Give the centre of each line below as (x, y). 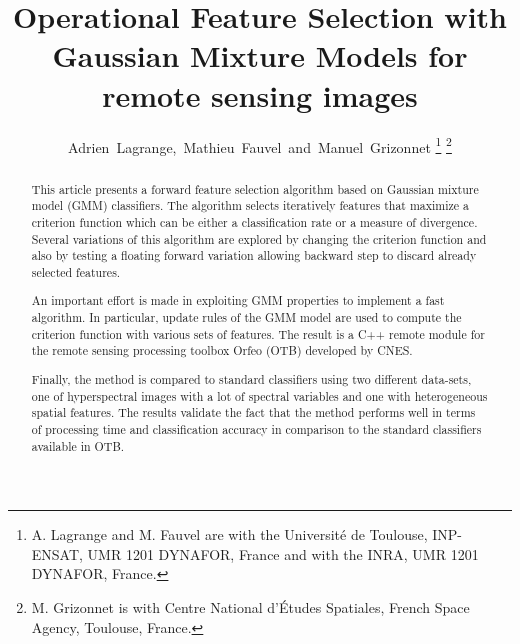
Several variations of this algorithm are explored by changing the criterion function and (259, 238)
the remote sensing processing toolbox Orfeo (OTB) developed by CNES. (222, 350)
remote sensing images (260, 94)
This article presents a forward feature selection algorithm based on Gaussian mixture (255, 188)
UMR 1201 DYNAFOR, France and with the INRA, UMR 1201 (283, 553)
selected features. (76, 271)
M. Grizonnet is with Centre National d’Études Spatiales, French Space (250, 606)
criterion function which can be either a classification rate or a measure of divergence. (254, 221)
